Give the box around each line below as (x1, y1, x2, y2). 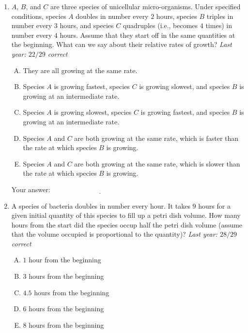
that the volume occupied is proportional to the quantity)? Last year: (11, 229, 217, 239)
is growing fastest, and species (140, 107, 230, 117)
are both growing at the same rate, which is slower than (74, 158, 240, 168)
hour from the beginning (29, 255, 101, 265)
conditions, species (11, 11, 66, 21)
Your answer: (11, 184, 50, 194)
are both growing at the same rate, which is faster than (74, 133, 239, 143)
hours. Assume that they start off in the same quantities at (60, 30, 235, 40)
